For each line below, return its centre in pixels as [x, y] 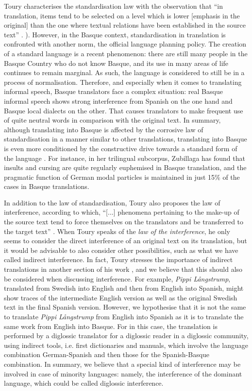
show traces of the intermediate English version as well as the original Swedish [121, 297]
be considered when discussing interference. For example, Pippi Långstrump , [117, 278]
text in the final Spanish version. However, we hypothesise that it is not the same [125, 307]
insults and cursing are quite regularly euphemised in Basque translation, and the [125, 167]
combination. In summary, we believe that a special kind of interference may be [122, 364]
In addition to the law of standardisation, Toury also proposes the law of [112, 202]
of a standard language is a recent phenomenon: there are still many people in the [126, 53]
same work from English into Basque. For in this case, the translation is [111, 326]
